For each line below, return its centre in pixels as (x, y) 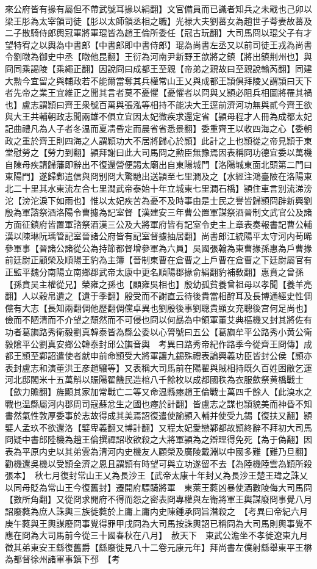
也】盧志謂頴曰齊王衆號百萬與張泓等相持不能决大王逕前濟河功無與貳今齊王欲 (158, 104)
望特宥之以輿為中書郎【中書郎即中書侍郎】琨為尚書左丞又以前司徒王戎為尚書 (158, 44)
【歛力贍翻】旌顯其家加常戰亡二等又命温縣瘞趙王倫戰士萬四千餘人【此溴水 (154, 391)
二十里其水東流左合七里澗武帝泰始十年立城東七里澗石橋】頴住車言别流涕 (158, 188)
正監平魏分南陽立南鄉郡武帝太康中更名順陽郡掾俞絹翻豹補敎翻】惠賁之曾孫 (154, 272)
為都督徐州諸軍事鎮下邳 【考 (62, 559)
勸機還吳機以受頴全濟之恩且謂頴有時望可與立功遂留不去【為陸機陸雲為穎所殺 (158, 463)
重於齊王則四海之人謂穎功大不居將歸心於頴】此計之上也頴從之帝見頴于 (162, 140)
